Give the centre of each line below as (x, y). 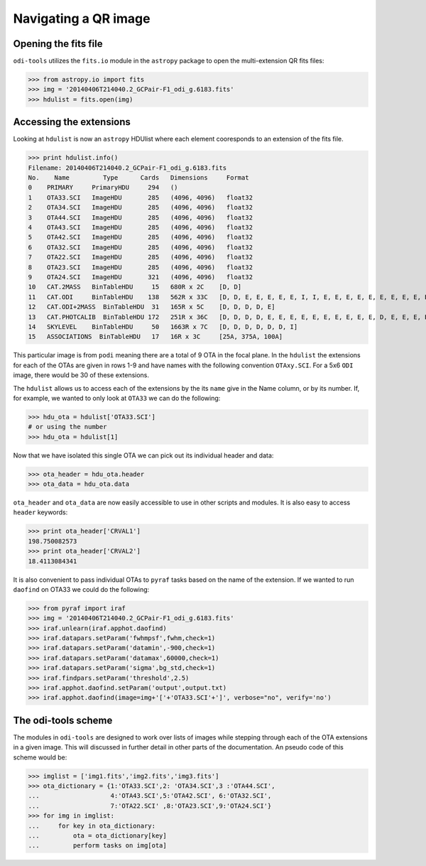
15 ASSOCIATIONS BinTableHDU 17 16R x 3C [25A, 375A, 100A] (155, 337)
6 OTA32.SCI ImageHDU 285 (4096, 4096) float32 (141, 247)
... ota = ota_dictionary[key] (97, 836)
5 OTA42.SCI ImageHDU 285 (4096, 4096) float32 (141, 237)
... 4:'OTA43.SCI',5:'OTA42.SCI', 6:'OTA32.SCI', (150, 796)
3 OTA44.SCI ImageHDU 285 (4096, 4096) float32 (141, 217)
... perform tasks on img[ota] (97, 846)
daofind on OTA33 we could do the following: (81, 589)
